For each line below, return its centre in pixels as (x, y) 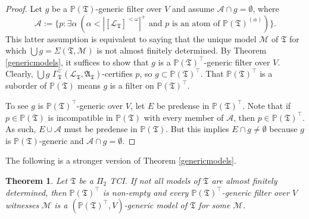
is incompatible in (80, 117)
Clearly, (19, 73)
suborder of (26, 85)
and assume (193, 8)
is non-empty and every (146, 192)
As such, (21, 129)
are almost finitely (244, 180)
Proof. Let (24, 8)
